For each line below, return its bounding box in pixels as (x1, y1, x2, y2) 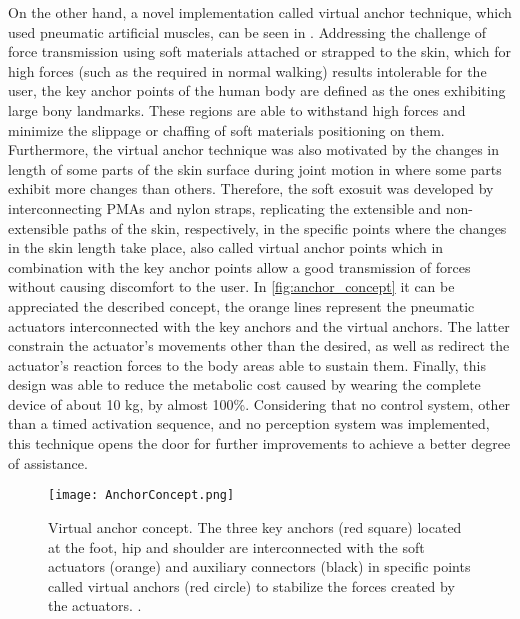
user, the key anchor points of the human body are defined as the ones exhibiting (8, 80, 506, 101)
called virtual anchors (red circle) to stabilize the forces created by (48, 575, 455, 596)
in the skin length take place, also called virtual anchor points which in (8, 237, 444, 258)
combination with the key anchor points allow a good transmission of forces (8, 256, 471, 277)
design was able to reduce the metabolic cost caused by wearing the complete (8, 374, 481, 395)
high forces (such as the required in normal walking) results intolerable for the (8, 60, 487, 81)
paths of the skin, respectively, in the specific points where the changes (73, 217, 507, 238)
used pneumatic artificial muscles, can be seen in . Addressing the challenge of (8, 21, 487, 42)
